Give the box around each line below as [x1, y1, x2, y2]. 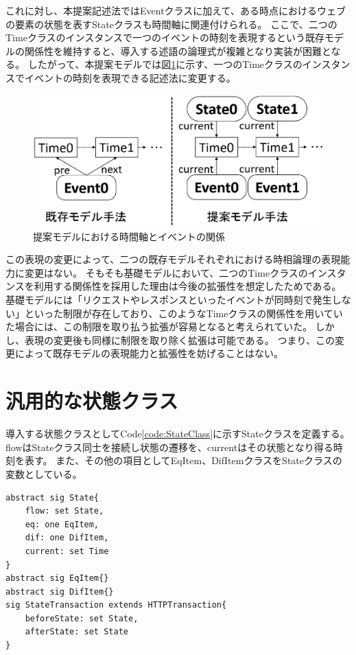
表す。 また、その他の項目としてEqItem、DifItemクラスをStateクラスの [24, 453, 342, 468]
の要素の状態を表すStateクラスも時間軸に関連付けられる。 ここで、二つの [5, 16, 337, 31]
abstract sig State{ [5, 492, 99, 503]
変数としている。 [5, 466, 82, 481]
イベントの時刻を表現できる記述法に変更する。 [24, 70, 236, 84]
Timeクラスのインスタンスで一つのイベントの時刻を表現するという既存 [5, 30, 325, 45]
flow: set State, [25, 506, 104, 516]
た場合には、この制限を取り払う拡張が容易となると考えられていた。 [5, 319, 313, 334]
